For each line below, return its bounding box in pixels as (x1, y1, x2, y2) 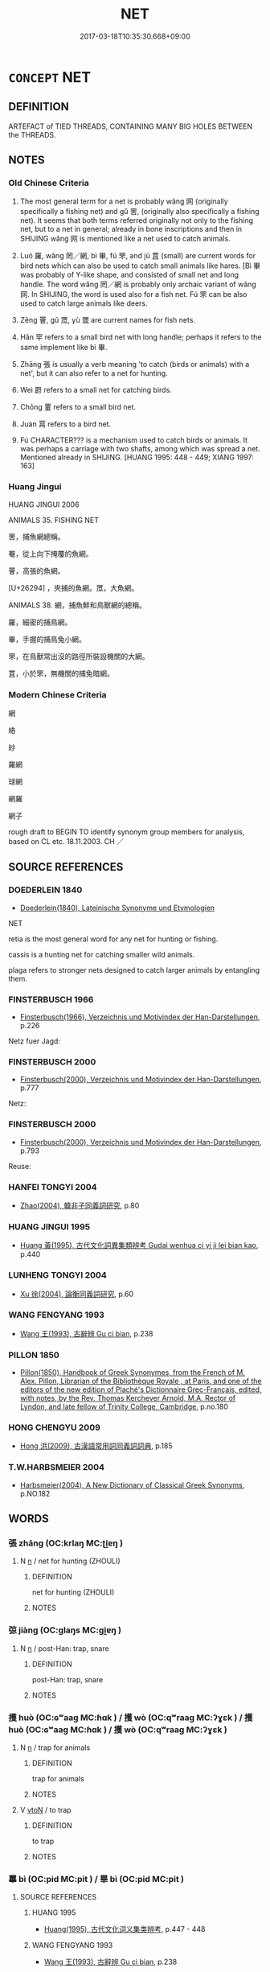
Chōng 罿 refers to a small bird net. (19, 402, 137, 412)
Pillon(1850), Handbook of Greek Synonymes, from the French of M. (19, 1368, 246, 1377)
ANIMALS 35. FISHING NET (8, 515, 99, 525)
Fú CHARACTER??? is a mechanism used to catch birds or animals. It (19, 435, 247, 445)
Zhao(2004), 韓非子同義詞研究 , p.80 (19, 1200, 140, 1210)
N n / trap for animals (19, 1743, 91, 1752)
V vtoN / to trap (19, 1805, 72, 1814)
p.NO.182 (19, 1488, 51, 1498)
